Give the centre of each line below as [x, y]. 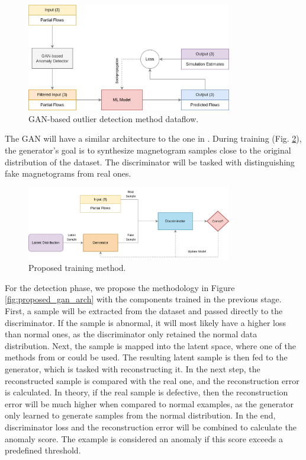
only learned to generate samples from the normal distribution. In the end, [140, 415]
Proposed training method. [77, 268]
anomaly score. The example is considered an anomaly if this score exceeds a [144, 438]
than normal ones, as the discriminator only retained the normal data [131, 334]
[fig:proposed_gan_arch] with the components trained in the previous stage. [143, 299]
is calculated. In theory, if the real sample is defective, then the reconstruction [146, 392]
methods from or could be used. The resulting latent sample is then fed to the [146, 357]
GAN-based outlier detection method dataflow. [114, 118]
